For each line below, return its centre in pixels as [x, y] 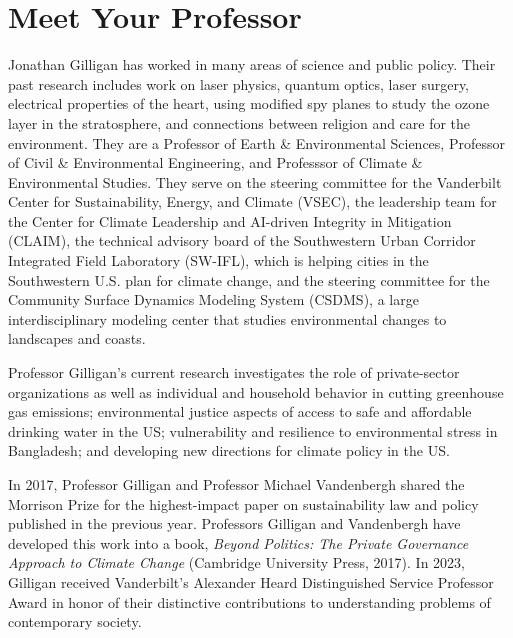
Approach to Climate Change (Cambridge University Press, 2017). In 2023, [237, 562]
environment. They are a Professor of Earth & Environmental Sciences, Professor [256, 142]
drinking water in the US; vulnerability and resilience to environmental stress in [253, 430]
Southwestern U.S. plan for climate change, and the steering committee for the [249, 279]
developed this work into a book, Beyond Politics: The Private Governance [238, 542]
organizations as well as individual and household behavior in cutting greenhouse [256, 391]
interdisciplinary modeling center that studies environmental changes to [227, 318]
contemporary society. [75, 621]
